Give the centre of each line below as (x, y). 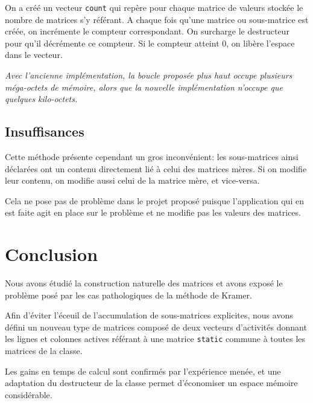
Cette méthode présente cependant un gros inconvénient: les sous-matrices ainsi (152, 157)
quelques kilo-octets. (41, 99)
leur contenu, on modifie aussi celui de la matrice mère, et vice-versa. (132, 180)
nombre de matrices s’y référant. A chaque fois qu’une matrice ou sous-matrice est (157, 19)
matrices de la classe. (44, 351)
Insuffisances (45, 131)
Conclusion (52, 254)
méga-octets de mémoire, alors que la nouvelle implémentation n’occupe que (144, 87)
